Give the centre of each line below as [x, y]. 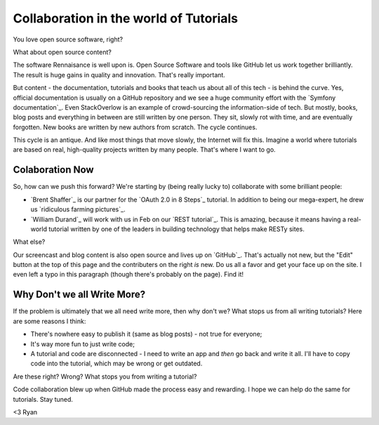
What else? [29, 242]
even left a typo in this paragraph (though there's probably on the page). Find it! [128, 275]
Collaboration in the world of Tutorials [126, 18]
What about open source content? [62, 52]
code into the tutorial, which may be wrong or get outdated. [117, 364]
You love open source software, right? [68, 39]
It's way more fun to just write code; [82, 344]
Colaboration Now [53, 170]
